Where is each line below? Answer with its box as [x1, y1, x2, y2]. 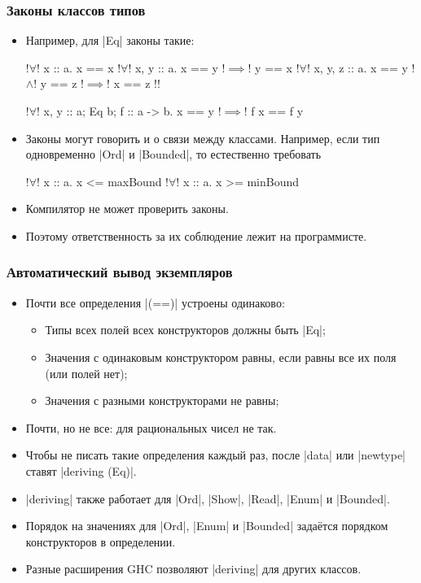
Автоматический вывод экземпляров [7, 262, 233, 282]
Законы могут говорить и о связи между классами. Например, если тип [25, 129, 380, 146]
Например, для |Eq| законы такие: [25, 32, 195, 49]
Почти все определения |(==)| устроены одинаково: [25, 294, 285, 311]
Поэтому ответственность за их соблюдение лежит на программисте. [25, 227, 367, 244]
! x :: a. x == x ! [37, 59, 121, 76]
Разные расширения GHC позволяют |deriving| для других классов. [25, 560, 362, 577]
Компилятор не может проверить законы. [25, 200, 229, 217]
